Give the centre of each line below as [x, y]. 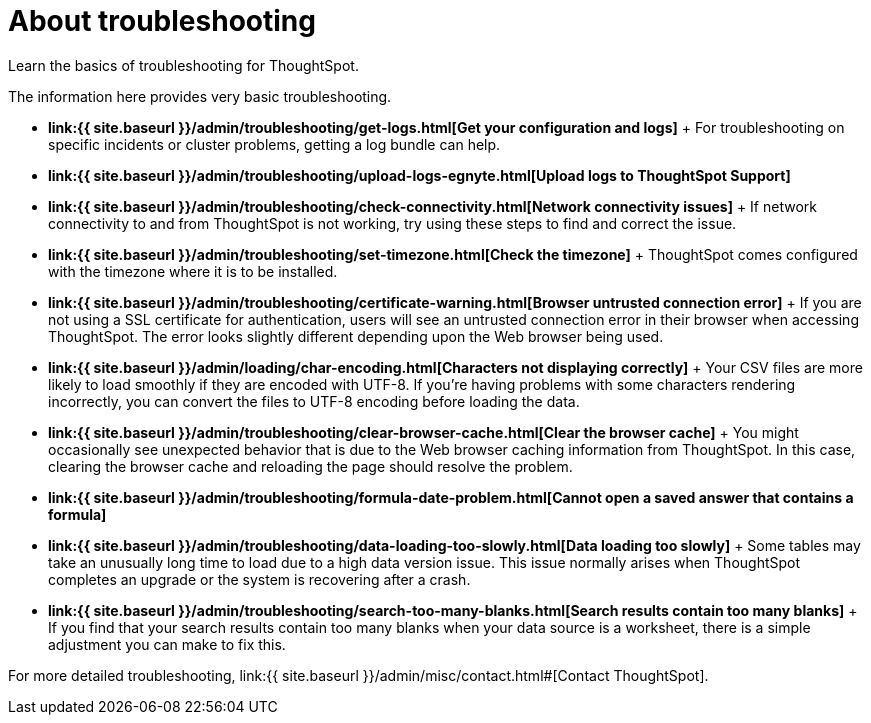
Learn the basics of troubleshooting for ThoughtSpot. [183, 65]
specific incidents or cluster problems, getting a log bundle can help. [274, 144]
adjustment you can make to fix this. [167, 644]
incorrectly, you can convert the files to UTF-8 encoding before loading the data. [314, 401]
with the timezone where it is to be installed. [193, 271]
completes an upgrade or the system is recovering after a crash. [259, 579]
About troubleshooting [162, 21]
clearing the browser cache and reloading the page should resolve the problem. [310, 466]
